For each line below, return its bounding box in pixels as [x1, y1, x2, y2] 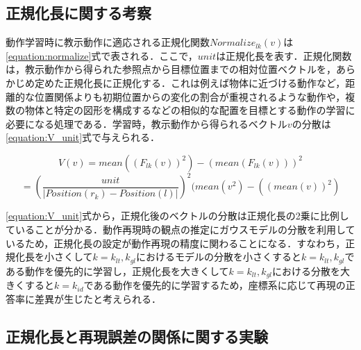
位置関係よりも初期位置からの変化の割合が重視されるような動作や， [34, 89, 346, 103]
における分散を [272, 263, 341, 278]
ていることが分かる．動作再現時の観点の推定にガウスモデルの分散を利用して [6, 222, 355, 237]
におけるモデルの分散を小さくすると [136, 249, 302, 264]
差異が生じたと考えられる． [34, 291, 161, 306]
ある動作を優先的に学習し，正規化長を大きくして [6, 263, 229, 278]
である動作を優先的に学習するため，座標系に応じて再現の [83, 278, 346, 292]
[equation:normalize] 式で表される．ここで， [6, 48, 198, 62]
